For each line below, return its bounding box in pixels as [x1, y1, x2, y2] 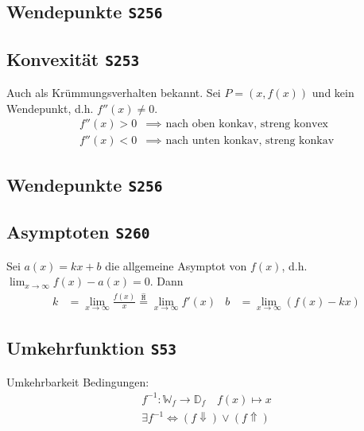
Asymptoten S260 [6, 219, 150, 244]
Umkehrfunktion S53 [6, 336, 177, 360]
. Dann [149, 273, 184, 289]
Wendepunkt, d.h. [6, 99, 94, 116]
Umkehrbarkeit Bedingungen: [6, 373, 149, 390]
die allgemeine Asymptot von [105, 257, 247, 274]
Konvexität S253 [6, 46, 140, 71]
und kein [312, 84, 354, 101]
